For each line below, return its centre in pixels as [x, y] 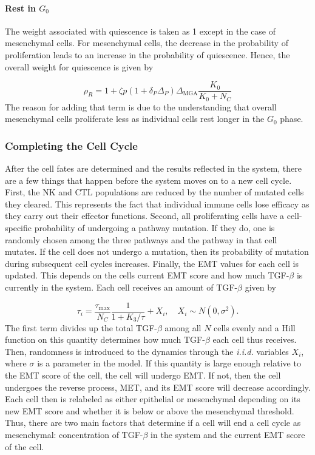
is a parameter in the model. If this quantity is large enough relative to [169, 363]
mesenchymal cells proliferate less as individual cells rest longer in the [135, 119]
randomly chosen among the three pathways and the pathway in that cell [141, 239]
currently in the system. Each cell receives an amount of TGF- [121, 287]
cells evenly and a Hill [255, 327]
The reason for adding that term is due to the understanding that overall [141, 106]
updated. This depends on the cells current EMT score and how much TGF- [147, 275]
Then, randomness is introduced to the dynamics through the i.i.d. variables [147, 351]
